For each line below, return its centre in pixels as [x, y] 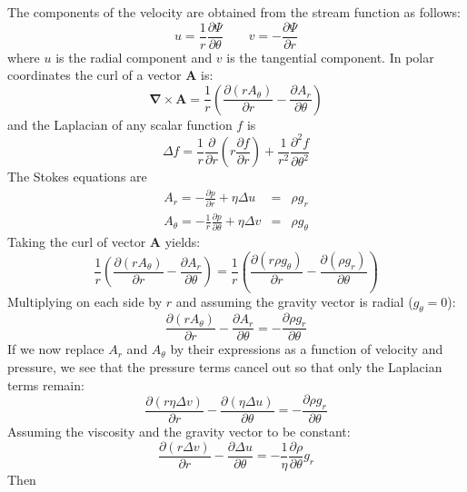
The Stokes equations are [77, 177]
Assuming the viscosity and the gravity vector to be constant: [179, 432]
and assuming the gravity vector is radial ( [294, 301]
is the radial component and [134, 57]
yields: [183, 242]
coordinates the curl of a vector [94, 75]
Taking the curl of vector [77, 242]
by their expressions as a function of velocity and [307, 349]
